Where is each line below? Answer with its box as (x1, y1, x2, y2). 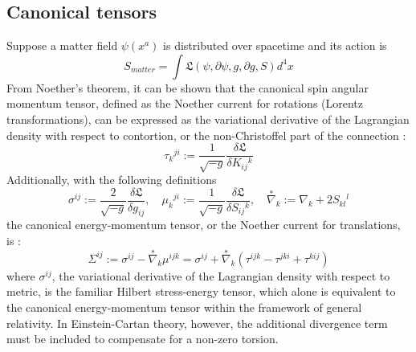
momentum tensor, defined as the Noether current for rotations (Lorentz (6, 95, 364, 112)
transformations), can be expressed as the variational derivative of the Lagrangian (6, 110, 410, 127)
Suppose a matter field (6, 37, 118, 54)
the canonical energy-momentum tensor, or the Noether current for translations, (6, 216, 401, 233)
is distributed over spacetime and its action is (163, 37, 387, 54)
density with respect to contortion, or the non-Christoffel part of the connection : (6, 126, 406, 143)
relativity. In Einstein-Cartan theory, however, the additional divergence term (6, 314, 388, 331)
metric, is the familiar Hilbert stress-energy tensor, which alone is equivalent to (6, 283, 396, 300)
